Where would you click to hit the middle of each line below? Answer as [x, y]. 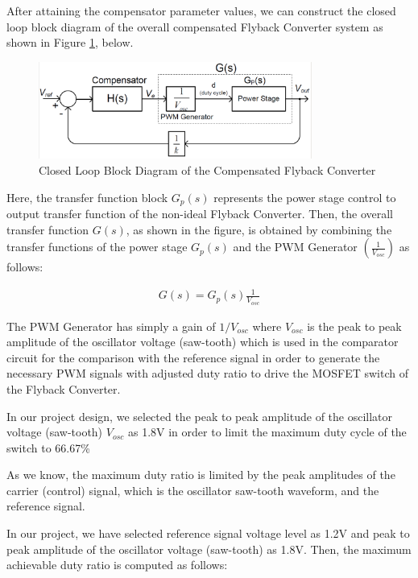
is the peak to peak [354, 326]
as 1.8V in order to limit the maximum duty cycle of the [267, 432]
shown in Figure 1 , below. [70, 42]
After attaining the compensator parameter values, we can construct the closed [201, 10]
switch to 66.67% [48, 447]
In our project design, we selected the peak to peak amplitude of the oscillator [200, 416]
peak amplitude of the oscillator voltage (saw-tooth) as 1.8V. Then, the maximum [209, 549]
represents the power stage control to [305, 197]
